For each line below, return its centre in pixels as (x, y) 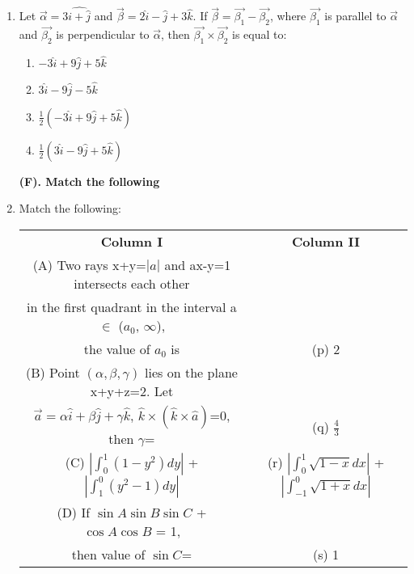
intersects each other (132, 283)
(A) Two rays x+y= (89, 264)
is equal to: (259, 34)
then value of (108, 554)
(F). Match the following (89, 181)
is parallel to (355, 16)
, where (288, 16)
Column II (326, 241)
